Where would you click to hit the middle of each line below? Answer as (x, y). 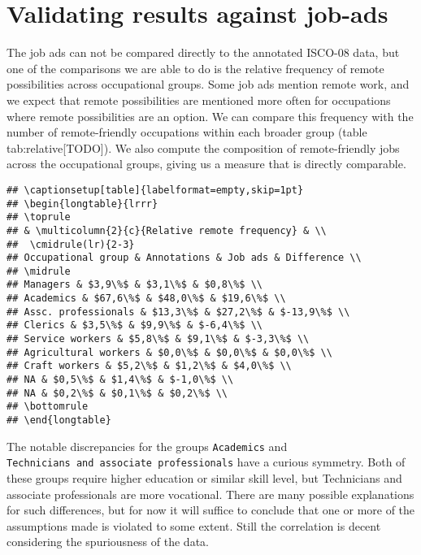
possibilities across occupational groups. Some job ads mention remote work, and (208, 84)
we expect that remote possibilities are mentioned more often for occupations (199, 100)
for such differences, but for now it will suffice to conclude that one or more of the (211, 510)
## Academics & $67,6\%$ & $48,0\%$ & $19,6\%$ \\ (146, 299)
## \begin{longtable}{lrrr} (82, 204)
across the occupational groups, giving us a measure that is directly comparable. (206, 164)
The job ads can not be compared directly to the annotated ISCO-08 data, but (203, 52)
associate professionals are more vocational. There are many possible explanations (210, 494)
